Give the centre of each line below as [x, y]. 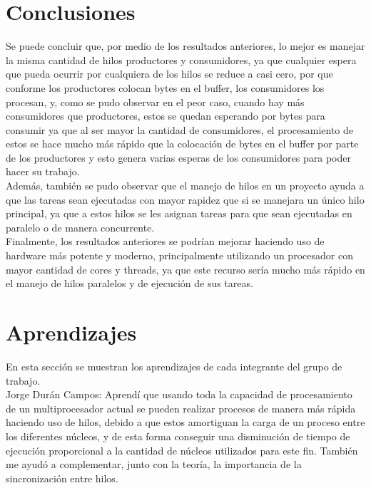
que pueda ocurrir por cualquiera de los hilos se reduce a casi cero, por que [169, 74]
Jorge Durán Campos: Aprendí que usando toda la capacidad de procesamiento [179, 394]
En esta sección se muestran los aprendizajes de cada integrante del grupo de [174, 366]
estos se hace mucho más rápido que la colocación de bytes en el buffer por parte [182, 144]
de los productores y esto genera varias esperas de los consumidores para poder [178, 157]
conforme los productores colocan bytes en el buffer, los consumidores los [165, 87]
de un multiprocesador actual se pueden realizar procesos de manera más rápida [181, 408]
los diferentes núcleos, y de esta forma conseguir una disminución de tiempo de [178, 436]
